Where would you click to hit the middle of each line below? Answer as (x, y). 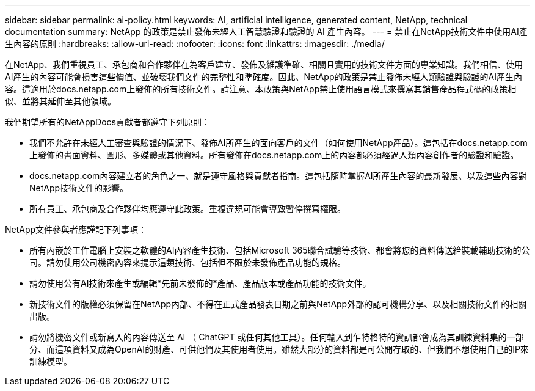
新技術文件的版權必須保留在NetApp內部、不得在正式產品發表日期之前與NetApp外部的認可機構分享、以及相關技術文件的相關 (278, 304)
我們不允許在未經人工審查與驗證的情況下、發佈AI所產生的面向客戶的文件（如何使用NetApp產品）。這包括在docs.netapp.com (278, 143)
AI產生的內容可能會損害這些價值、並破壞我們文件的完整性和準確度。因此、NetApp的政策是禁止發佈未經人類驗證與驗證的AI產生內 (264, 77)
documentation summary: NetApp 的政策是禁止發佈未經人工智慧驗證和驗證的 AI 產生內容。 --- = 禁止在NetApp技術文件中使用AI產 (266, 31)
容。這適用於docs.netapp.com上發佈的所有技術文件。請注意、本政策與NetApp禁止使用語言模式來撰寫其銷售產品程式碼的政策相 (261, 89)
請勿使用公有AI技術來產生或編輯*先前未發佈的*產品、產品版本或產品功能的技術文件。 (200, 283)
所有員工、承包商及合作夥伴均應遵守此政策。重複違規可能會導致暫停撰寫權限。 (187, 209)
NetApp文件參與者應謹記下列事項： (76, 229)
